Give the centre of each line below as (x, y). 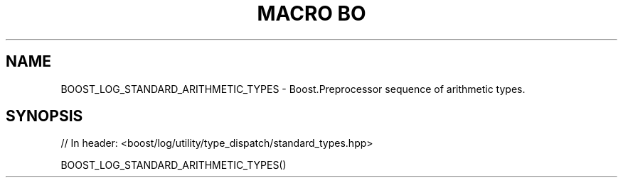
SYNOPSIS (44, 116)
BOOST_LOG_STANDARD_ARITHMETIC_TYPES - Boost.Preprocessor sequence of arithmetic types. (293, 89)
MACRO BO (311, 13)
